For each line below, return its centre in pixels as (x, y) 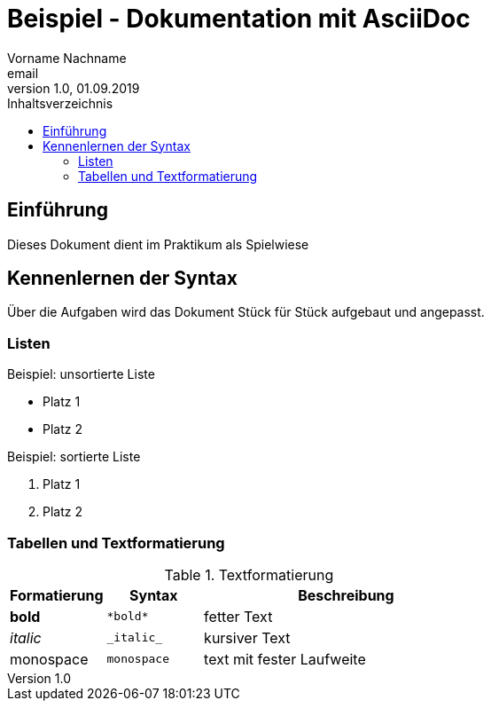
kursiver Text (247, 637)
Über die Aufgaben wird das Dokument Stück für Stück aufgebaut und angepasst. (246, 312)
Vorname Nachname (67, 58)
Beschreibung (346, 595)
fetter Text (238, 616)
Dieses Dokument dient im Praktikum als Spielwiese (158, 244)
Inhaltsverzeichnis (60, 103)
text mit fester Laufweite (285, 659)
